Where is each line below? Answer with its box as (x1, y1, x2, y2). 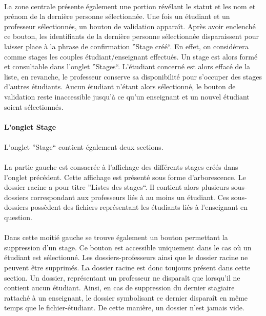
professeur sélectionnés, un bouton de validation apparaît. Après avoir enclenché (4, 21, 256, 31)
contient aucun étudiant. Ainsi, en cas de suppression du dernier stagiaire (4, 282, 235, 293)
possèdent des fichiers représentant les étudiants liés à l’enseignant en (30, 202, 248, 212)
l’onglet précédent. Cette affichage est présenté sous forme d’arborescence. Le (4, 171, 246, 182)
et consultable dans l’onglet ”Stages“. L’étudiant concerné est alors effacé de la (4, 61, 251, 72)
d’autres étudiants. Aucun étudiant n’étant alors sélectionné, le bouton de (4, 81, 236, 92)
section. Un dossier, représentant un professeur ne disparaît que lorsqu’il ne (4, 272, 240, 283)
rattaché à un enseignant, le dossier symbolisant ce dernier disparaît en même (4, 292, 248, 303)
